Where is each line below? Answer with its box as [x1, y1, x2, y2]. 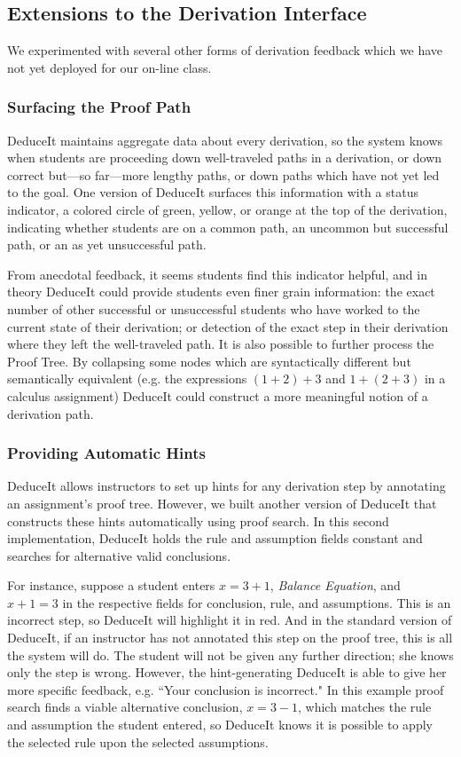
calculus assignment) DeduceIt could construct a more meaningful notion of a [7, 386, 428, 405]
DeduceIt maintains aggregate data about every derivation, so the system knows [7, 130, 443, 149]
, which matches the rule [298, 698, 432, 716]
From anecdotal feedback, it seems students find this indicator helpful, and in [7, 264, 427, 283]
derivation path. [7, 404, 94, 422]
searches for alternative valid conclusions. [7, 546, 231, 564]
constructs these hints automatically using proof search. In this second [7, 511, 389, 530]
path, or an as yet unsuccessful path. [7, 235, 207, 254]
